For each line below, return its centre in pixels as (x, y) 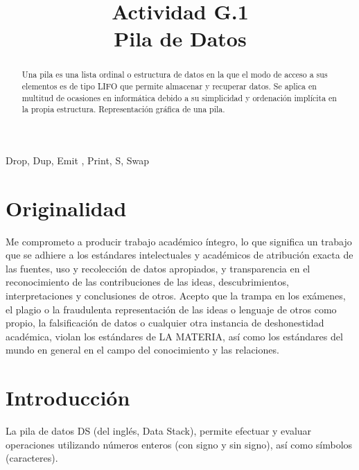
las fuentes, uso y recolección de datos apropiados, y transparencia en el (158, 268)
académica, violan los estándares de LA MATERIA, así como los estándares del (174, 336)
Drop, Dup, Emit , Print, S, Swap (78, 160)
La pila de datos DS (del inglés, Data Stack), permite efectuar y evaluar (159, 431)
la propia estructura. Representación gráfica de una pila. (123, 109)
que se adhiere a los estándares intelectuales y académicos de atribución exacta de (179, 255)
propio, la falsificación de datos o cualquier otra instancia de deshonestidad (165, 323)
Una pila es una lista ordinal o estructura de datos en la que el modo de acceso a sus (175, 75)
